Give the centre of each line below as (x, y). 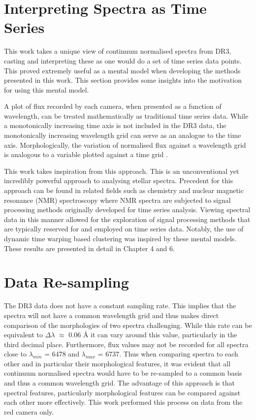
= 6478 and (62, 354)
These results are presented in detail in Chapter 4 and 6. (89, 248)
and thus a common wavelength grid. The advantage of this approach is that (119, 383)
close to (15, 354)
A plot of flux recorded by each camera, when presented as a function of (113, 106)
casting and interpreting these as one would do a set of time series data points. (123, 60)
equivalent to (23, 335)
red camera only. (29, 411)
